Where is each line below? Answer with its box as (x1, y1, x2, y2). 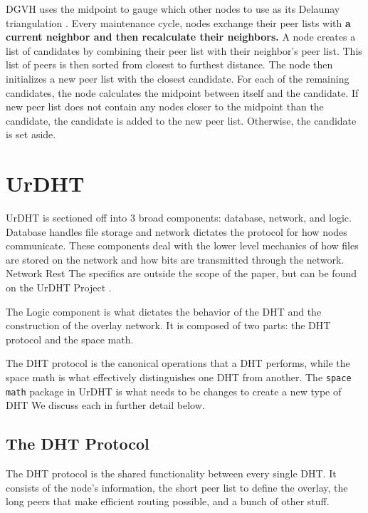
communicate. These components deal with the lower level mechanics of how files (6, 238, 359, 253)
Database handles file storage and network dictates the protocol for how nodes (6, 224, 347, 239)
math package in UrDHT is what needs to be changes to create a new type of (6, 383, 342, 398)
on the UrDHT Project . (6, 280, 112, 295)
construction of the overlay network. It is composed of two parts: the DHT (6, 318, 331, 333)
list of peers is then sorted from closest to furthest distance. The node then (6, 57, 333, 72)
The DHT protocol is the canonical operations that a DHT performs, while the (6, 356, 350, 370)
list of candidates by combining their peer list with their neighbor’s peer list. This (6, 43, 362, 58)
